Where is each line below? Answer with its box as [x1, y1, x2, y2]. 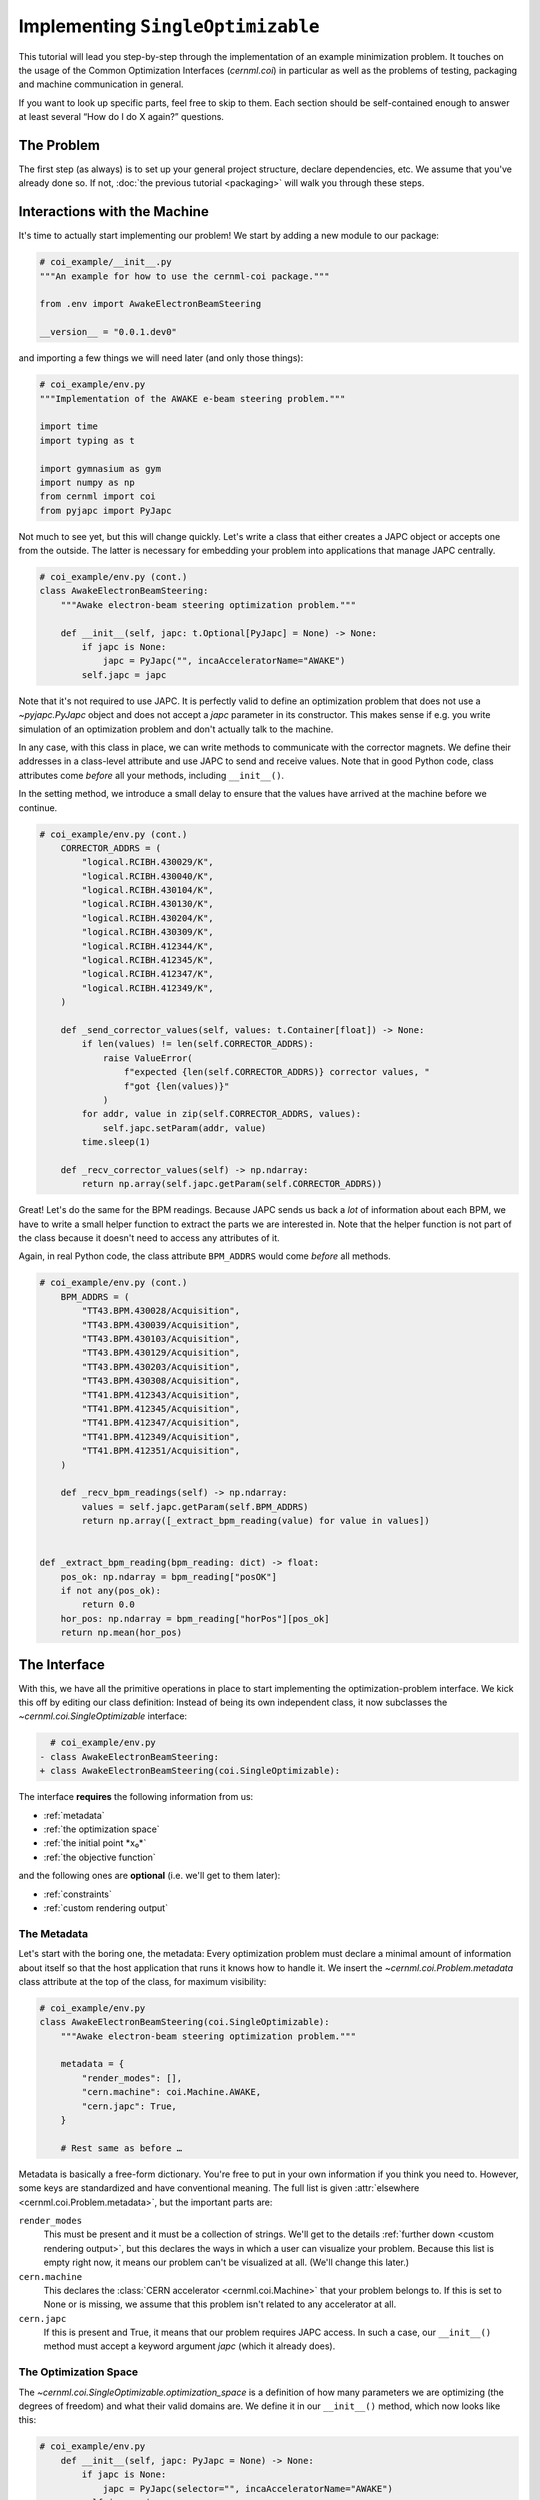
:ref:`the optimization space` [43, 1823, 160, 1835]
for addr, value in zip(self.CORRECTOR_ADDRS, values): [81, 1108, 362, 1120]
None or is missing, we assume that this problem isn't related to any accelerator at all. [43, 2298, 397, 2310]
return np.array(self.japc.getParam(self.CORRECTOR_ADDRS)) [81, 1178, 383, 1190]
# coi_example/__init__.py [39, 256, 172, 268]
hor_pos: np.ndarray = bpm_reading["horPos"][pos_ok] [60, 1613, 330, 1624]
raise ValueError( [102, 1052, 194, 1064]
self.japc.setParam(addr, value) [102, 1122, 267, 1134]
